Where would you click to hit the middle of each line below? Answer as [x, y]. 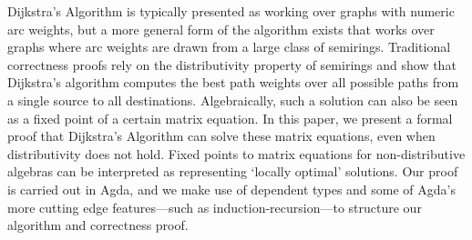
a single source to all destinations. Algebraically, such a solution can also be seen [233, 100]
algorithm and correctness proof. [98, 225]
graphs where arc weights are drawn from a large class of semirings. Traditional [229, 47]
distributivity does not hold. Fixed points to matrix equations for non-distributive [236, 153]
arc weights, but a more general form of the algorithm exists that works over [221, 29]
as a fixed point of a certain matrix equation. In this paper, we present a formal [230, 118]
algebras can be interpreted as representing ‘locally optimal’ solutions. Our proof [233, 171]
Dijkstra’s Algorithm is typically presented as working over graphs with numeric [231, 11]
